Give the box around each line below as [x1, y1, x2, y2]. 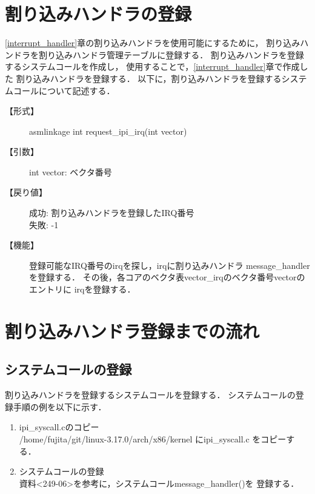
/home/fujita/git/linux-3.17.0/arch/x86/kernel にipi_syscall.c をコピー [19, 432, 287, 445]
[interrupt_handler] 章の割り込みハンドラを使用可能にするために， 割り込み [5, 36, 300, 49]
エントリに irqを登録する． [29, 283, 136, 296]
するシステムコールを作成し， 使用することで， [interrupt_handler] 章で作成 [5, 60, 300, 73]
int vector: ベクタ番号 [29, 165, 112, 178]
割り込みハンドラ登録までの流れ [5, 318, 260, 343]
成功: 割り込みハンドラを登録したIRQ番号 [29, 206, 194, 219]
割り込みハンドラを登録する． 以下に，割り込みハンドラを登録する [16, 72, 282, 84]
